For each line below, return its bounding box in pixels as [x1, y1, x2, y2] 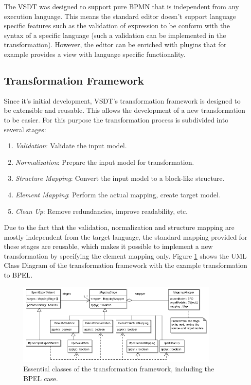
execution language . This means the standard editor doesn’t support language [4, 11, 236, 21]
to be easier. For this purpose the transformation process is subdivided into [4, 114, 229, 124]
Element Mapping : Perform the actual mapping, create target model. [15, 189, 220, 199]
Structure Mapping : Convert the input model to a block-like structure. [15, 173, 225, 183]
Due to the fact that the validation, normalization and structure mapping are [4, 222, 234, 232]
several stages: [4, 124, 46, 134]
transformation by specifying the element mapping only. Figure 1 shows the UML [4, 250, 247, 261]
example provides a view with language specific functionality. [4, 49, 186, 59]
